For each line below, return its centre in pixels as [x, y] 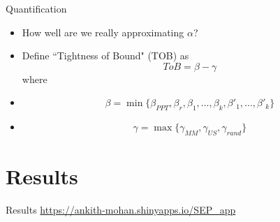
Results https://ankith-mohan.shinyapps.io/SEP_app [121, 210]
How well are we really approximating [103, 32]
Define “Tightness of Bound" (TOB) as [105, 55]
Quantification [36, 8]
